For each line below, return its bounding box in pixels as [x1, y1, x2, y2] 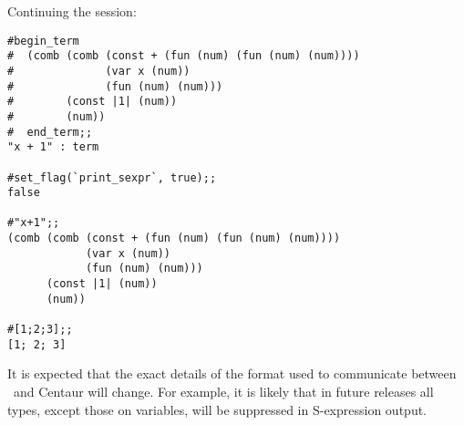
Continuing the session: [7, 2, 137, 20]
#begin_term [7, 34, 79, 47]
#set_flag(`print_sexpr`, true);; [7, 171, 217, 184]
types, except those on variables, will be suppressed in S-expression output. [7, 399, 428, 419]
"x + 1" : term [7, 140, 99, 154]
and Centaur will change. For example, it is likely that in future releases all [13, 381, 434, 400]
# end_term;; [7, 125, 93, 139]
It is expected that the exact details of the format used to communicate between [7, 364, 457, 383]
